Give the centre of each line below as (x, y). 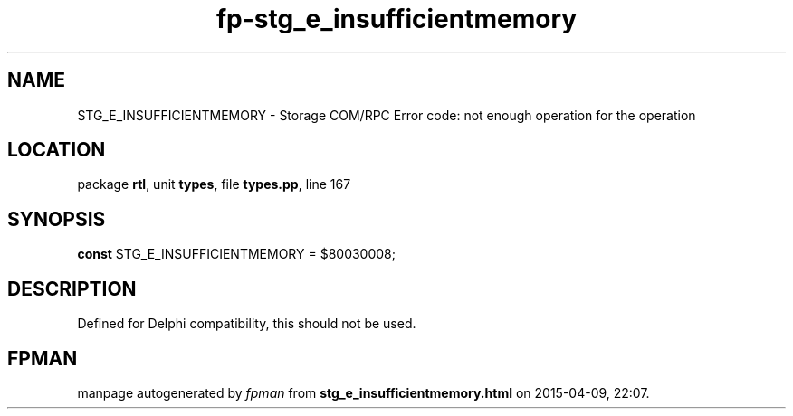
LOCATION (57, 150)
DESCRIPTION (72, 288)
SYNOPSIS (57, 219)
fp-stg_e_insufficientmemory (396, 19)
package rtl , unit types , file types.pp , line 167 (214, 184)
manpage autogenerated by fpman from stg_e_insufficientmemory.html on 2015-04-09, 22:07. (363, 392)
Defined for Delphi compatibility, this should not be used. (247, 324)
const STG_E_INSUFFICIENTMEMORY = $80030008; (236, 254)
